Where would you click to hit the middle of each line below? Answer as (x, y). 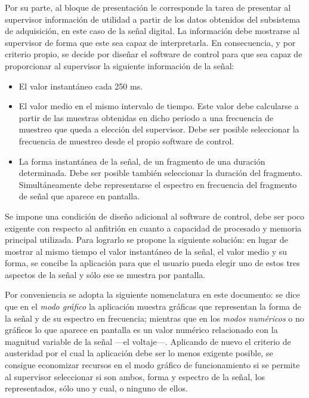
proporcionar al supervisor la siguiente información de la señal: (120, 65)
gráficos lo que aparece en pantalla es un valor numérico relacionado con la (141, 330)
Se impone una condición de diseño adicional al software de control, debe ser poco (155, 216)
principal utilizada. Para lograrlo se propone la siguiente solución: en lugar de (146, 240)
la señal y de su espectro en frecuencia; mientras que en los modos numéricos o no (154, 318)
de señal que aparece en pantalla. (79, 196)
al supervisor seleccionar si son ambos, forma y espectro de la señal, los (135, 376)
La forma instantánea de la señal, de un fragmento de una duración (142, 161)
